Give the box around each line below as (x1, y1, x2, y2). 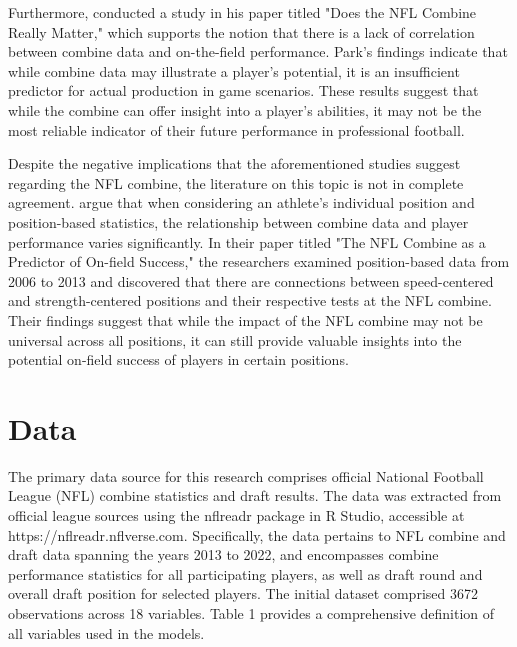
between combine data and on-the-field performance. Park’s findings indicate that (8, 41, 508, 62)
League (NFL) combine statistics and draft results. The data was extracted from (8, 485, 502, 506)
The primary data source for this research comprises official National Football (8, 465, 484, 486)
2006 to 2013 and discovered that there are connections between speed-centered (8, 270, 494, 291)
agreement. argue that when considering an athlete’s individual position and (8, 192, 475, 213)
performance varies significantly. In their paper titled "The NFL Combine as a (8, 231, 486, 252)
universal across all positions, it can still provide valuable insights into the (8, 329, 462, 350)
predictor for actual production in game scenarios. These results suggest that (8, 80, 479, 101)
